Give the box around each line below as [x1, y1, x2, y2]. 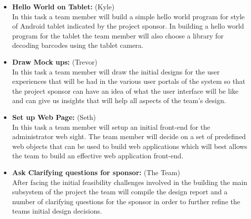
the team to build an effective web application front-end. [12, 150, 183, 161]
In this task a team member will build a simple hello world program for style [12, 11, 245, 21]
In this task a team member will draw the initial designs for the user [12, 66, 220, 76]
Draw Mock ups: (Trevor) [12, 56, 97, 67]
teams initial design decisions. [12, 206, 102, 216]
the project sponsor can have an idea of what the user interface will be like [12, 85, 239, 96]
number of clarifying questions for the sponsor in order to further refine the [12, 196, 240, 206]
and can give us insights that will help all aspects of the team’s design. [12, 95, 226, 106]
